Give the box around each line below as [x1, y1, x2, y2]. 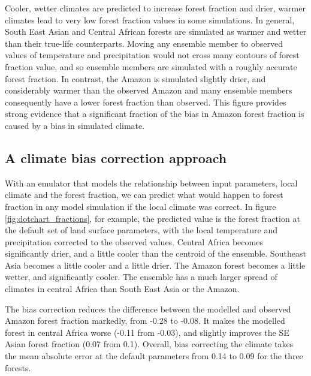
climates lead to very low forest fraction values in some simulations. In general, [5, 13, 295, 26]
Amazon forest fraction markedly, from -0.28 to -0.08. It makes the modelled [5, 314, 285, 327]
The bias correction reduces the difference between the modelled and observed [5, 302, 291, 315]
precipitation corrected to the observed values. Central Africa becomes [5, 235, 263, 248]
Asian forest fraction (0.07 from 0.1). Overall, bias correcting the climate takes [5, 338, 294, 350]
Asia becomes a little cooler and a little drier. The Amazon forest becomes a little [5, 258, 306, 271]
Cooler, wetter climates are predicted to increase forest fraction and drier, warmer [5, 2, 306, 14]
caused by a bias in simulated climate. [5, 119, 145, 131]
